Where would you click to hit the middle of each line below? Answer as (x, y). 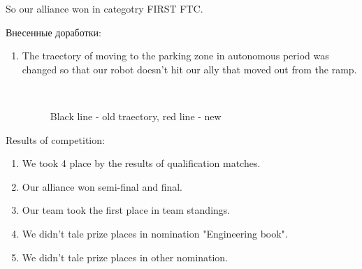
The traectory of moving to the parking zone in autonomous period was (175, 56)
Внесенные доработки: (53, 32)
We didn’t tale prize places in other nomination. (125, 257)
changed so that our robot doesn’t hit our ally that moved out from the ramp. (189, 69)
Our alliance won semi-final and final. (102, 186)
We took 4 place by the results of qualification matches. (141, 163)
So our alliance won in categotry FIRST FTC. (104, 8)
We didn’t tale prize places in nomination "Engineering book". (155, 233)
